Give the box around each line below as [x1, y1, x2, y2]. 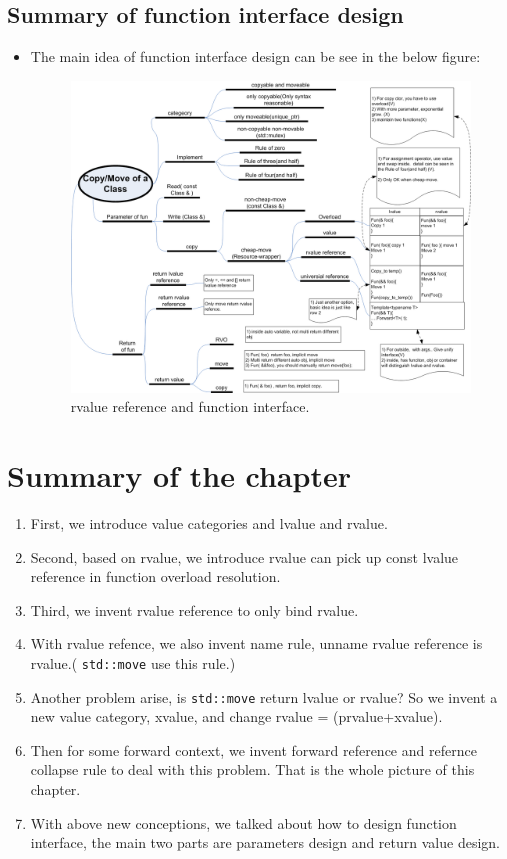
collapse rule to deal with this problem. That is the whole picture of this [30, 759, 475, 780]
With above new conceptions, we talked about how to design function [30, 812, 457, 833]
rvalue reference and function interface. [70, 396, 310, 417]
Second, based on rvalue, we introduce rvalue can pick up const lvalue [30, 546, 459, 567]
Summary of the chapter [7, 455, 352, 496]
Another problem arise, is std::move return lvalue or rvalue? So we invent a [30, 686, 498, 707]
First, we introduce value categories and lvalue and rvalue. [30, 512, 388, 533]
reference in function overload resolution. [30, 566, 281, 587]
